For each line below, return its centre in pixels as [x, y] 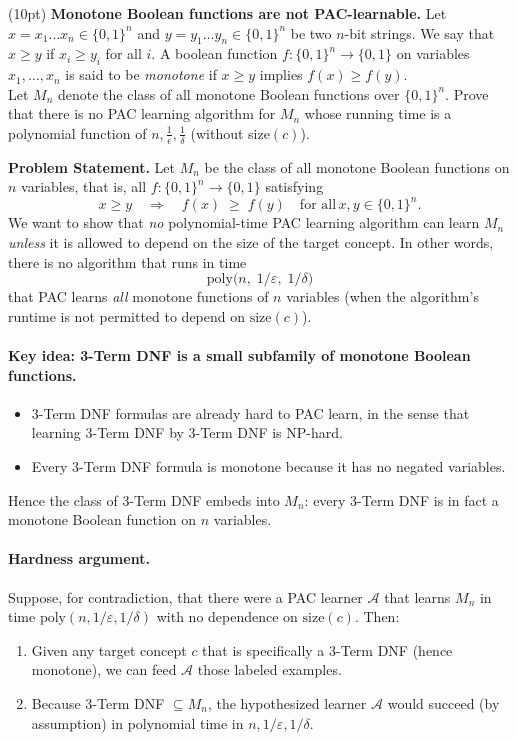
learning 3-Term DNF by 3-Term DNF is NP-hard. [187, 432]
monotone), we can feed [104, 669]
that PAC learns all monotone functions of [138, 296]
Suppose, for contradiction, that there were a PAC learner [185, 596]
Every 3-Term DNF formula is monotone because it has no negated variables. [268, 466]
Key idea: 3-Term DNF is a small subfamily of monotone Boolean [239, 355]
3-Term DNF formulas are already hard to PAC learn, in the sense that [250, 412]
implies [281, 74]
